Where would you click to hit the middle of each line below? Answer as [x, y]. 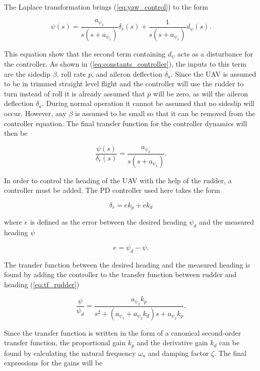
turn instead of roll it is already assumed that [75, 93]
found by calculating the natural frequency [70, 353]
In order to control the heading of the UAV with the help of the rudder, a [118, 180]
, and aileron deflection [127, 73]
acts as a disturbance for [215, 53]
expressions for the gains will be [53, 363]
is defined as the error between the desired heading [108, 222]
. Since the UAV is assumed [213, 73]
